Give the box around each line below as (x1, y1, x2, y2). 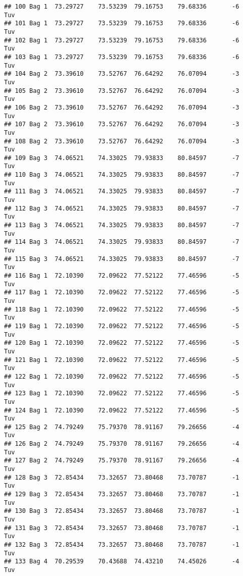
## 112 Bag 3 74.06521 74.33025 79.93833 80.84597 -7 (4, 204, 239, 212)
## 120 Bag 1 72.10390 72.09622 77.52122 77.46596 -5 (4, 339, 239, 347)
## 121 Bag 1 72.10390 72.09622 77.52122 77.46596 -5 (4, 356, 239, 363)
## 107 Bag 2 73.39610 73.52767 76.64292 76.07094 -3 (4, 121, 239, 128)
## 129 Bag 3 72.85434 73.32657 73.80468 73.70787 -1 (4, 491, 239, 498)
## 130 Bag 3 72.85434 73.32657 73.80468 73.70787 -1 (4, 507, 239, 515)
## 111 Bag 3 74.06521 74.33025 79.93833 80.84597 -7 (4, 188, 239, 195)
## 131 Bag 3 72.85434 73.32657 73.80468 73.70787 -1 (4, 524, 239, 532)
